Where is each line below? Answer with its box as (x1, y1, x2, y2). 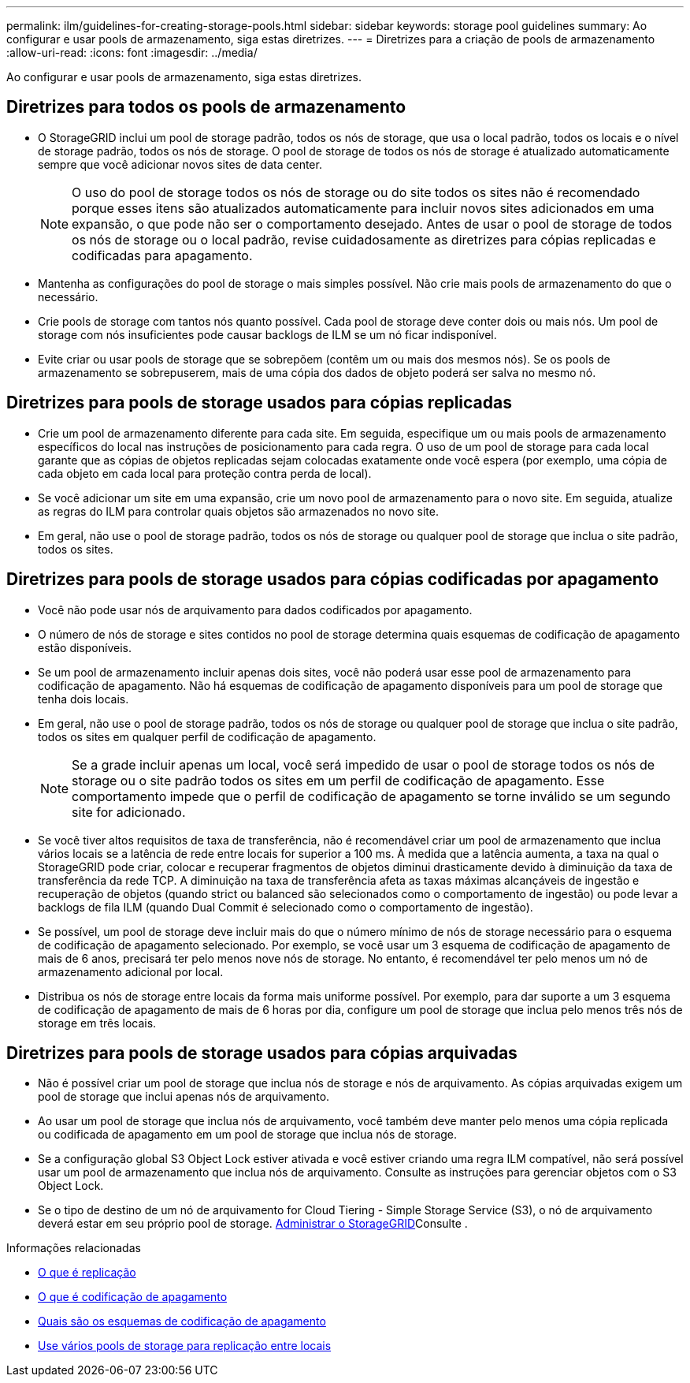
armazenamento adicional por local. (38, 964, 224, 979)
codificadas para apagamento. (72, 247, 253, 263)
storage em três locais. (38, 1016, 157, 1030)
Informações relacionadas (6, 1241, 141, 1255)
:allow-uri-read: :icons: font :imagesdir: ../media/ (6, 46, 258, 59)
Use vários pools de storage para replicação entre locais (38, 1339, 332, 1353)
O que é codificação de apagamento (38, 1290, 228, 1304)
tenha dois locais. (38, 691, 129, 706)
